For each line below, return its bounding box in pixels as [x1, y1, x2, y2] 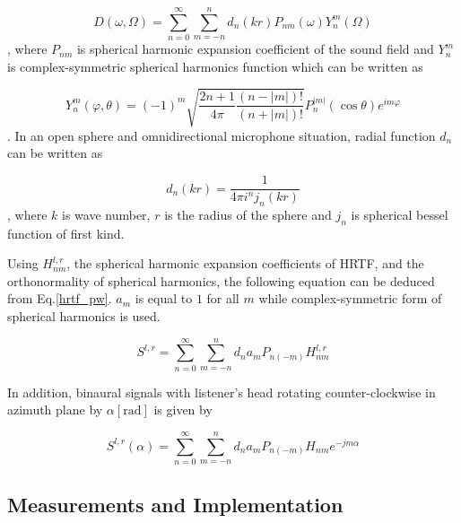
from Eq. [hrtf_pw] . [7, 289, 112, 308]
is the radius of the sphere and [164, 205, 332, 223]
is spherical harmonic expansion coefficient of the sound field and [76, 39, 434, 58]
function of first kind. [7, 223, 125, 242]
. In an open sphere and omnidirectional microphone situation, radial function [7, 126, 436, 144]
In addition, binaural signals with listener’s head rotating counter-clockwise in [7, 382, 436, 401]
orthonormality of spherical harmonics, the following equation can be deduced [7, 271, 435, 290]
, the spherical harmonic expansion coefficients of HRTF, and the [66, 254, 424, 273]
